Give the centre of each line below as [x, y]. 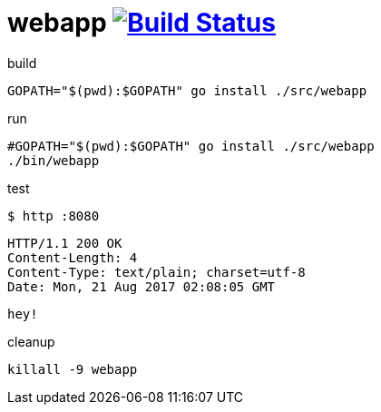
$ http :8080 [54, 216]
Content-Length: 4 [73, 257]
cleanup [31, 341]
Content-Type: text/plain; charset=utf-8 [156, 272]
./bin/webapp [54, 160]
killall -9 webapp [73, 369]
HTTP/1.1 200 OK [65, 243]
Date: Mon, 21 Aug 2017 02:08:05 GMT [142, 286]
